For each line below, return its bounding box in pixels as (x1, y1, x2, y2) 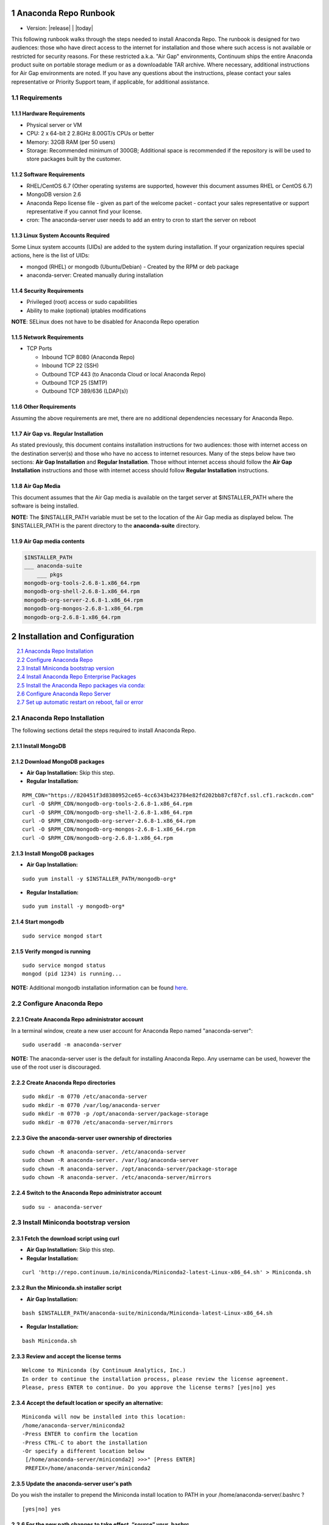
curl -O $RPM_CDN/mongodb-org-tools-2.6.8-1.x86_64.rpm (22, 800, 193, 808)
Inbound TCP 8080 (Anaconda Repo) (41, 353, 135, 361)
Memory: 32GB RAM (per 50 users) (26, 138, 116, 146)
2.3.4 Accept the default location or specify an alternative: (11, 1399, 163, 1406)
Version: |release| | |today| (26, 24, 94, 32)
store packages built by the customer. (26, 156, 122, 163)
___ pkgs (37, 571, 63, 578)
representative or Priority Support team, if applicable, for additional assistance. (11, 78, 210, 85)
